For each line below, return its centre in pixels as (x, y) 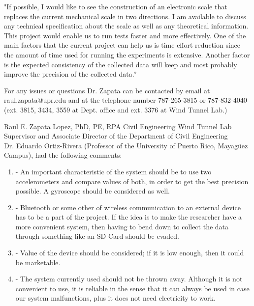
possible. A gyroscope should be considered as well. (93, 191)
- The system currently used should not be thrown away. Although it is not (129, 279)
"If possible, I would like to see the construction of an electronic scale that (116, 6)
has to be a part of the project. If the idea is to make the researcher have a (129, 217)
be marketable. (38, 262)
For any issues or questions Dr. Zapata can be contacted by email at (107, 90)
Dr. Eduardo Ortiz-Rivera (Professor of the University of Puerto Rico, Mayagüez (126, 145)
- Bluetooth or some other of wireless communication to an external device (128, 207)
